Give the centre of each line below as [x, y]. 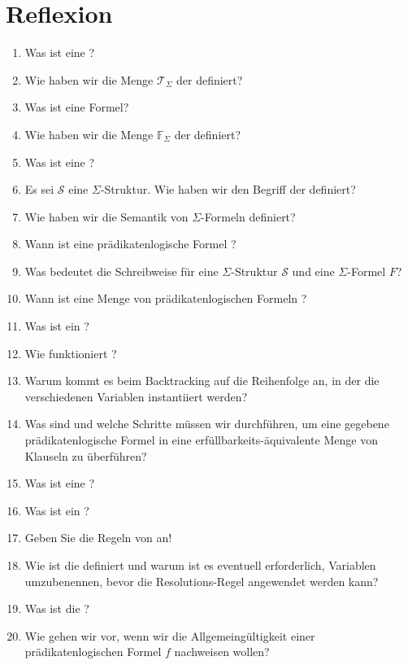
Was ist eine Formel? [77, 107]
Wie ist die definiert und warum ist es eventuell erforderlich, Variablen [200, 565]
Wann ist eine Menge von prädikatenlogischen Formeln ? [166, 298]
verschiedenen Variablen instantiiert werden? [136, 396]
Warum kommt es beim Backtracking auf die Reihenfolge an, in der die [202, 381]
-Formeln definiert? [248, 216]
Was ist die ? [57, 608]
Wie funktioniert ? [71, 353]
